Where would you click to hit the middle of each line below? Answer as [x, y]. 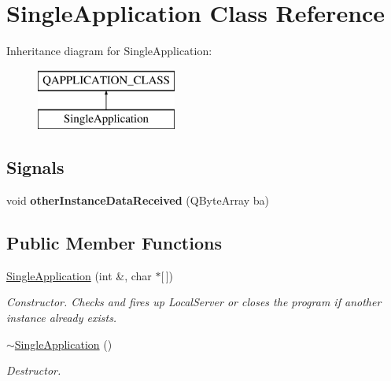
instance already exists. [62, 318]
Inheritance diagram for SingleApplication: [109, 51]
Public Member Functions [114, 243]
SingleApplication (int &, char [79, 275]
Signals [35, 167]
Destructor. [34, 370]
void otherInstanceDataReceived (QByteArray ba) [138, 200]
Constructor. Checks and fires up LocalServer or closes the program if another [194, 302]
